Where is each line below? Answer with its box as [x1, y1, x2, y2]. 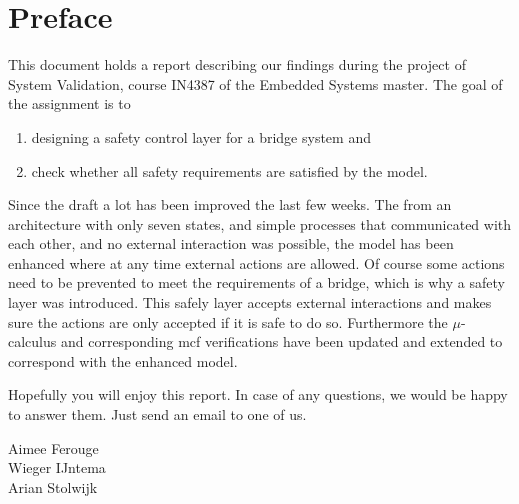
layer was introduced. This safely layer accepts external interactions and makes [8, 292, 492, 313]
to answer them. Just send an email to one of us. [8, 404, 307, 425]
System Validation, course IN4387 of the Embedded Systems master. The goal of [8, 73, 503, 94]
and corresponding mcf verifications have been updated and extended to [60, 331, 503, 352]
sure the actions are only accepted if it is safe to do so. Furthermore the [8, 311, 448, 332]
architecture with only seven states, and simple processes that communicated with [8, 213, 512, 234]
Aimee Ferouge [8, 437, 99, 458]
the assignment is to [8, 93, 131, 114]
